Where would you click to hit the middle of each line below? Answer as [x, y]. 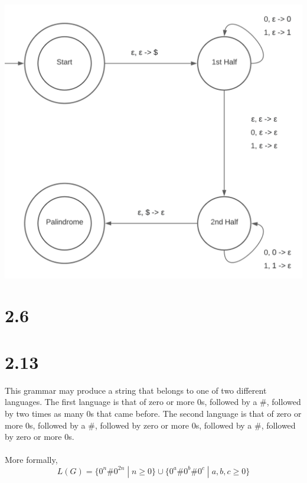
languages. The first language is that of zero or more [100, 402]
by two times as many [44, 413]
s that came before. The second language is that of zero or [196, 413]
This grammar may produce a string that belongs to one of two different [136, 390]
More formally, [31, 460]
